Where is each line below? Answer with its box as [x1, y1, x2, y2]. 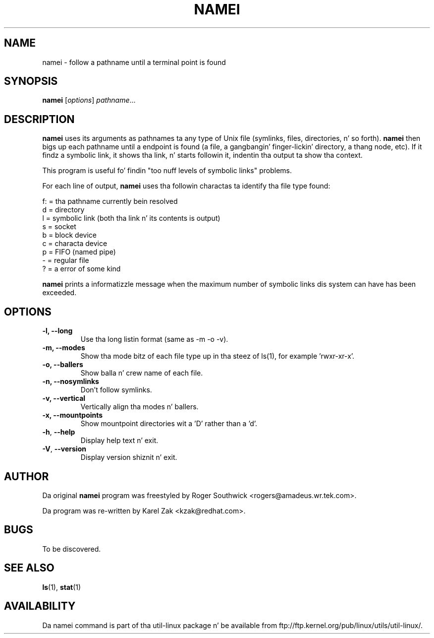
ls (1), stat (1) [42, 582, 81, 591]
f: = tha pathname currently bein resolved [42, 197, 178, 206]
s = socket [42, 222, 76, 231]
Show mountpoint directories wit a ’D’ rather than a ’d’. [80, 419, 258, 428]
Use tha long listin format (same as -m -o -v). [80, 335, 228, 344]
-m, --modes [42, 343, 85, 352]
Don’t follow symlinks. [80, 385, 152, 394]
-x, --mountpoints [42, 411, 103, 420]
